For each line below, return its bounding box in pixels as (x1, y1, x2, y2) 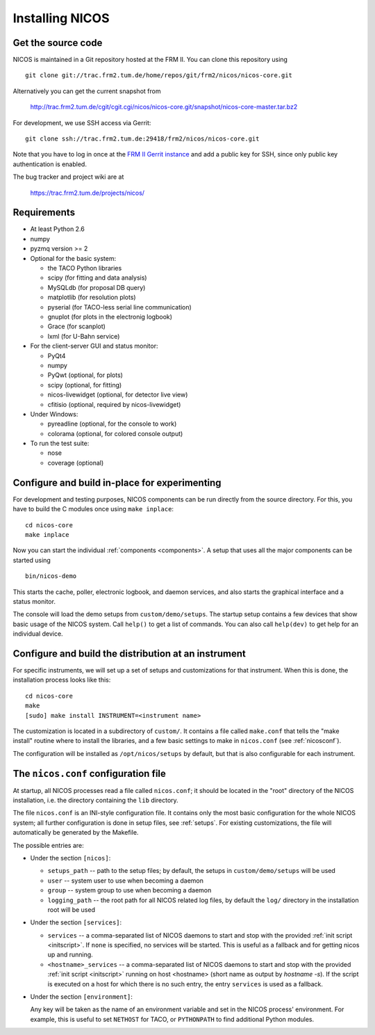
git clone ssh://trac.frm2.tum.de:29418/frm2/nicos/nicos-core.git (25, 135, 260, 143)
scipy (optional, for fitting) (47, 380, 122, 389)
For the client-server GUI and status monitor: (30, 342, 158, 351)
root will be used (47, 905, 95, 914)
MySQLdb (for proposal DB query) (47, 283, 146, 291)
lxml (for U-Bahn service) (47, 332, 120, 340)
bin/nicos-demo (25, 572, 77, 580)
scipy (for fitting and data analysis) (47, 273, 147, 282)
